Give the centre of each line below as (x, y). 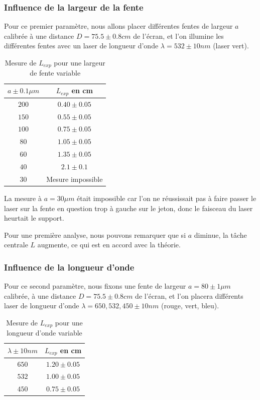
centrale (16, 245)
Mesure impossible (75, 179)
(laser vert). (231, 46)
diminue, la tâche (220, 235)
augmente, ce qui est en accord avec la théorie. (109, 245)
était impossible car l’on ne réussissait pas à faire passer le (167, 198)
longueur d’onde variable (44, 333)
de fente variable (55, 73)
